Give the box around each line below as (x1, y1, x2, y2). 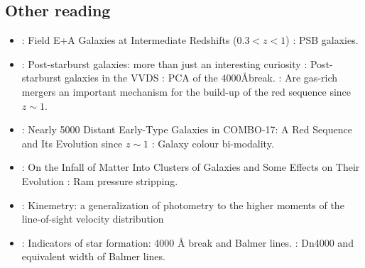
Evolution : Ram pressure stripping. (21, 173, 178, 188)
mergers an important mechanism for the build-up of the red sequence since (21, 84, 352, 99)
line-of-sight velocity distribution (21, 211, 164, 226)
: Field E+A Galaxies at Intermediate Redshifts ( (21, 33, 237, 48)
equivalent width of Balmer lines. (21, 249, 165, 264)
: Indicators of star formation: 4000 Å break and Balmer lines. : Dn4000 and (21, 235, 354, 250)
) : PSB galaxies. (285, 33, 359, 48)
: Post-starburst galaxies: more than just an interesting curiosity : (21, 56, 307, 71)
